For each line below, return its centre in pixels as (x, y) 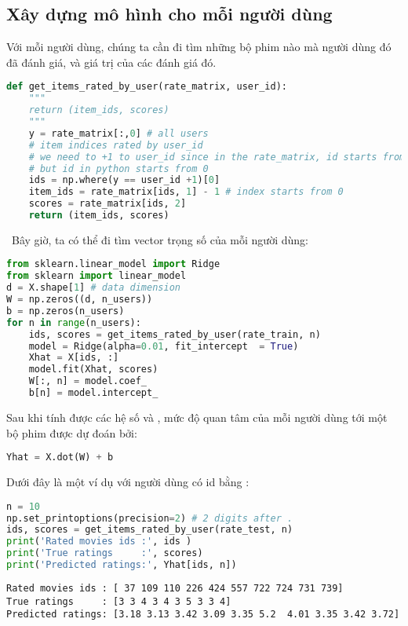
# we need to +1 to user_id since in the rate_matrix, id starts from (217, 157)
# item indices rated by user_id (116, 145)
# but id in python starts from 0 (118, 168)
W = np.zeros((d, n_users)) (80, 300)
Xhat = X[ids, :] (74, 358)
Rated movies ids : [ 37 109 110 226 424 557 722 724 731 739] (175, 588)
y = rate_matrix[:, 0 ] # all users (118, 133)
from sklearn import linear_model (97, 276)
